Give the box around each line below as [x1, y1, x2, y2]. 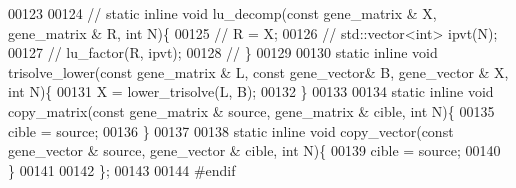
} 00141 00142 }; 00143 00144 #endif [8, 159, 236, 180]
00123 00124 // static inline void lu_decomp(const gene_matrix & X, [8, 3, 437, 23]
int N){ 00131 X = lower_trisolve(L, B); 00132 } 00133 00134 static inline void [8, 81, 494, 102]
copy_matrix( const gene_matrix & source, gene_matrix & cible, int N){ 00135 [8, 100, 495, 121]
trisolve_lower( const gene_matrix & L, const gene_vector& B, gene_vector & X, [8, 61, 509, 82]
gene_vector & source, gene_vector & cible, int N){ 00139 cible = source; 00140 [8, 140, 501, 161]
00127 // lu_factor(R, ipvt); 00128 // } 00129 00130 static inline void [8, 42, 438, 63]
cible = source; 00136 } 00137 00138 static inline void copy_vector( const [8, 120, 454, 141]
